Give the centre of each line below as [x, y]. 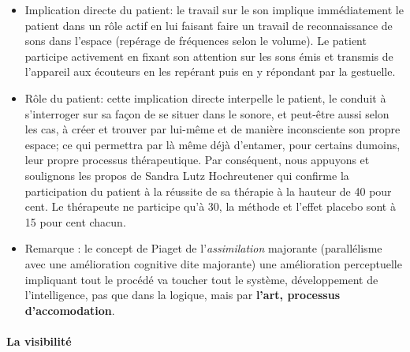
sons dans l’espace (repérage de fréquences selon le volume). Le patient [196, 41]
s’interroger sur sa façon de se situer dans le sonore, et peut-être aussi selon [207, 113]
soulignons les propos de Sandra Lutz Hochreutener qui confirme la [187, 175]
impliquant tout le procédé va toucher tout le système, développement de [201, 279]
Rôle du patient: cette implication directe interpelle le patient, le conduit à [205, 97]
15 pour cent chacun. [75, 221]
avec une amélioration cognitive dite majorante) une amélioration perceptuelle [213, 263]
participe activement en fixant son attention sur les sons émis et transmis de [209, 56]
